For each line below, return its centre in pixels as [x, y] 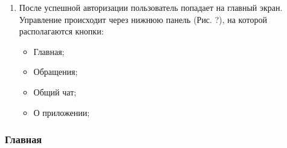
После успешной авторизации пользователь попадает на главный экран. [151, 7]
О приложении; [62, 112]
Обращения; [56, 72]
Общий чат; [55, 92]
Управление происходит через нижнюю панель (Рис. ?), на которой [143, 19]
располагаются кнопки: [61, 31]
